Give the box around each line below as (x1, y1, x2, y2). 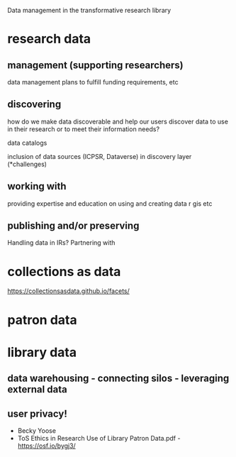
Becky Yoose (17, 426, 57, 435)
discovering (7, 99, 62, 111)
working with (7, 180, 67, 192)
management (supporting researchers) (7, 59, 184, 71)
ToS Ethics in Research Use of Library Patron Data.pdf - (17, 434, 181, 442)
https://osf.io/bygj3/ (17, 441, 76, 450)
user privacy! (7, 407, 67, 419)
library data (7, 344, 77, 360)
